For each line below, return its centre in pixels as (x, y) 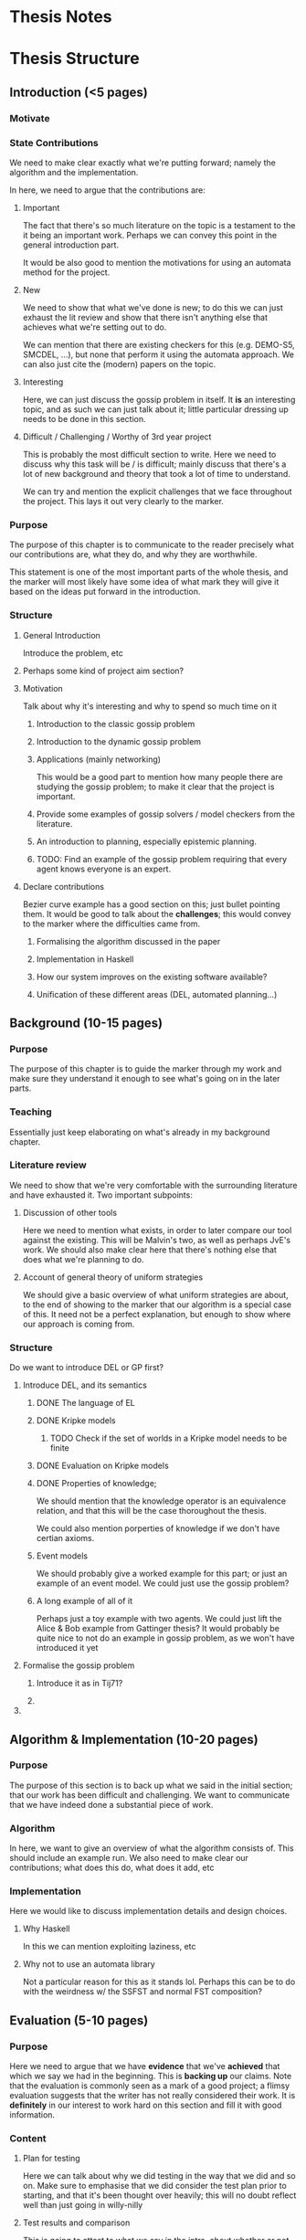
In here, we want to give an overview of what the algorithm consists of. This (152, 1848)
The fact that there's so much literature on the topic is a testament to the (159, 225)
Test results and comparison (76, 2223)
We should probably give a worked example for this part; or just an (162, 1574)
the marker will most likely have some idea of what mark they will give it (144, 582)
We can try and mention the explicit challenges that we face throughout (157, 491)
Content (28, 2139)
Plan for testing (51, 2159)
